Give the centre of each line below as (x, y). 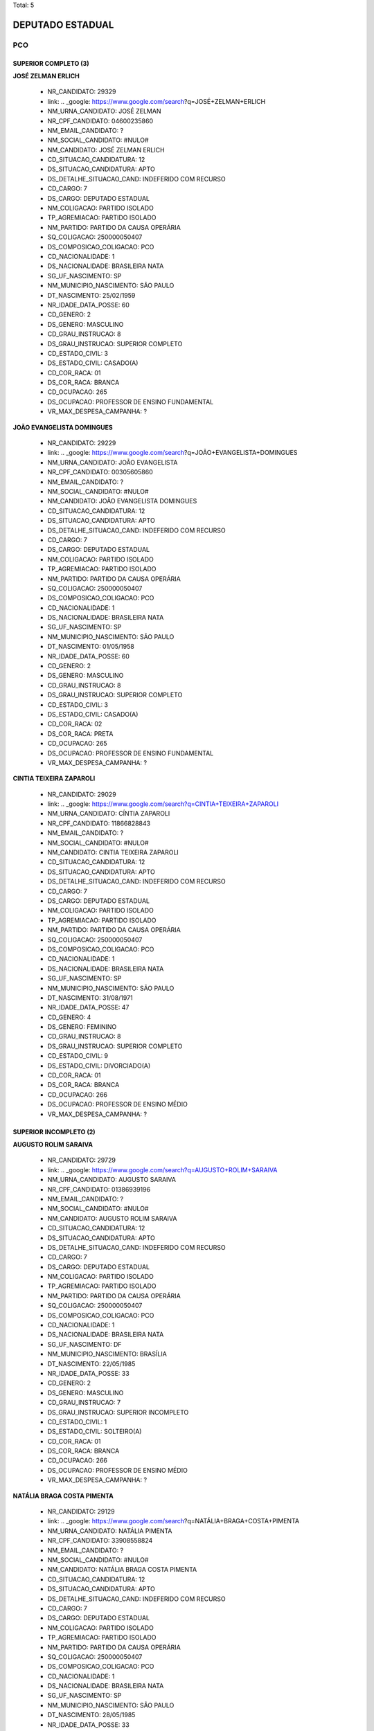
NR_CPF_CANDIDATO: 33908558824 (100, 1541)
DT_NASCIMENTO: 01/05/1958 (91, 647)
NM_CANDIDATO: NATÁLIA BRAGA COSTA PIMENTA (122, 1570)
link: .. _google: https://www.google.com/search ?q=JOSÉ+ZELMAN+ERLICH (157, 101)
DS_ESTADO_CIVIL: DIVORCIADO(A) (99, 1066)
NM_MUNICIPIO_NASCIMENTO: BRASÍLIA (107, 1354)
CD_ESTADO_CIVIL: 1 (77, 1421)
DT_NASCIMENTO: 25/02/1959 (91, 295)
